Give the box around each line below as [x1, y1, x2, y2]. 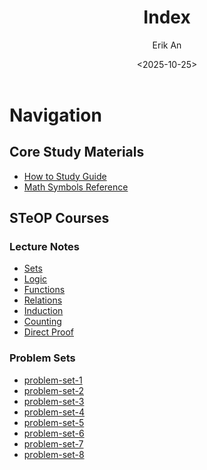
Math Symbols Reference [23, 181, 129, 193]
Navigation [9, 104, 102, 126]
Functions [23, 284, 66, 296]
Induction [23, 305, 64, 317]
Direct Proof [23, 326, 74, 338]
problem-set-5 [23, 416, 85, 428]
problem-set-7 [23, 437, 84, 450]
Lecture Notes [9, 240, 80, 254]
